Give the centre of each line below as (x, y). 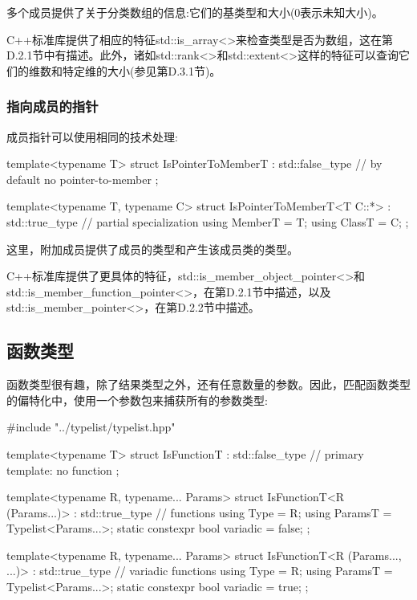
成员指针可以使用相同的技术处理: (92, 136)
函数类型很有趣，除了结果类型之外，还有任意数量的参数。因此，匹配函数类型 (208, 384)
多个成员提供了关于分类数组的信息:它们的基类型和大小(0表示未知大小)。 (195, 12)
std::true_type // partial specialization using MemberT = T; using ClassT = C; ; (208, 221)
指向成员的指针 (53, 106)
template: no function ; (63, 469)
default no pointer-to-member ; (83, 179)
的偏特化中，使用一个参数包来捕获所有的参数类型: (137, 400)
